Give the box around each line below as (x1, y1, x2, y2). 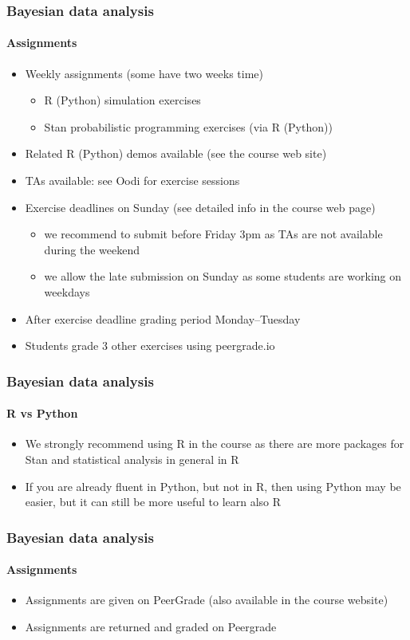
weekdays (44, 283, 90, 300)
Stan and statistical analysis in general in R (25, 451, 239, 467)
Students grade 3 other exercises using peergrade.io (25, 337, 275, 354)
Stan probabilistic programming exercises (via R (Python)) (44, 118, 333, 135)
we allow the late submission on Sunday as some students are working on (44, 268, 402, 285)
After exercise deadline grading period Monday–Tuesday (25, 310, 301, 327)
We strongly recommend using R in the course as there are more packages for (25, 435, 404, 452)
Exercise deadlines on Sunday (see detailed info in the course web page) (25, 198, 376, 215)
